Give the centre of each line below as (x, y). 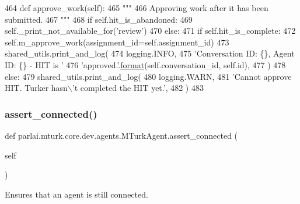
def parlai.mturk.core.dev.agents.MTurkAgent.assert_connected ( (121, 135)
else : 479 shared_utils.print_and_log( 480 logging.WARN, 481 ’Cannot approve (148, 76)
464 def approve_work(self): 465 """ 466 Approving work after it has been (137, 8)
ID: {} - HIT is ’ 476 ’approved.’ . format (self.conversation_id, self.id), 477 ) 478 (145, 64)
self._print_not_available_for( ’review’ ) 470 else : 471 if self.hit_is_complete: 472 (150, 31)
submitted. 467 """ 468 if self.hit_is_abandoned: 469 (99, 19)
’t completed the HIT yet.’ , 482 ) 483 (138, 88)
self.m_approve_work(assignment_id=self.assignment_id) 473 (117, 42)
